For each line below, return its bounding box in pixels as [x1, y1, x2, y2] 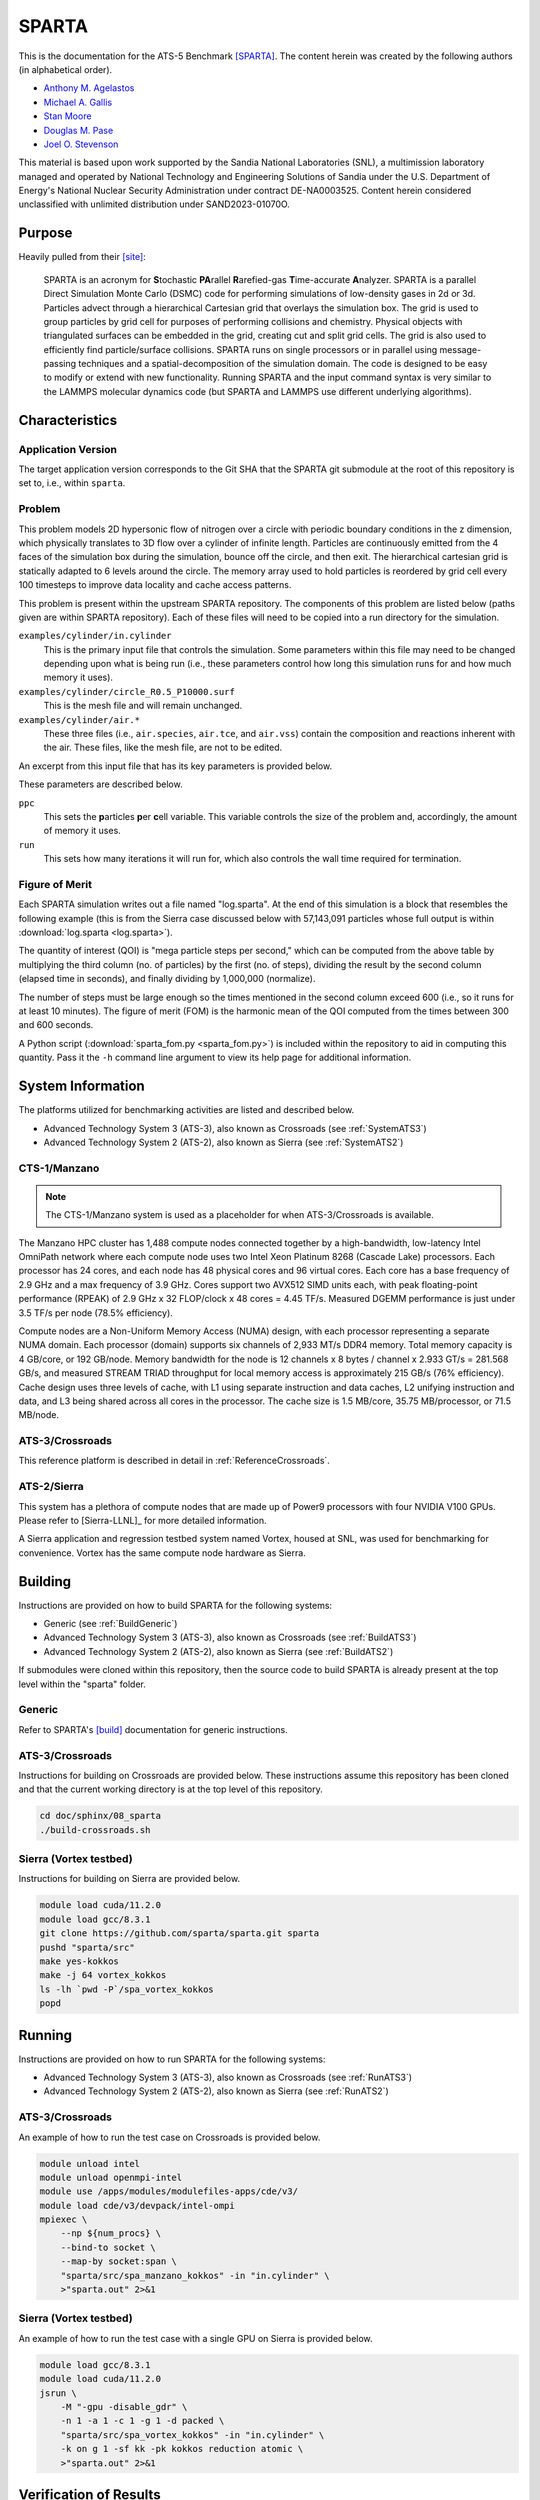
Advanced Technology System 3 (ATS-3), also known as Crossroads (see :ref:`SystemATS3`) [43, 1122, 427, 1134]
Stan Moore [43, 110, 92, 122]
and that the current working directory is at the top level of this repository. [18, 1783, 324, 1795]
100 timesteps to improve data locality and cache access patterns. [18, 579, 292, 591]
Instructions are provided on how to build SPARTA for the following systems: [18, 1599, 333, 1611]
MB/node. [18, 1409, 60, 1421]
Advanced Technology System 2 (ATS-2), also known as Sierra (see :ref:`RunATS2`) [43, 2085, 389, 2097]
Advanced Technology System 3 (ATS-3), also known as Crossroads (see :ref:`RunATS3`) [43, 2071, 413, 2084]
